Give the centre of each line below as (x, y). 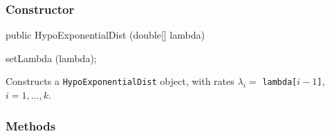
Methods (31, 125)
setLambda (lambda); (51, 58)
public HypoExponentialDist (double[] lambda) (105, 35)
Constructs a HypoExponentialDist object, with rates (120, 81)
